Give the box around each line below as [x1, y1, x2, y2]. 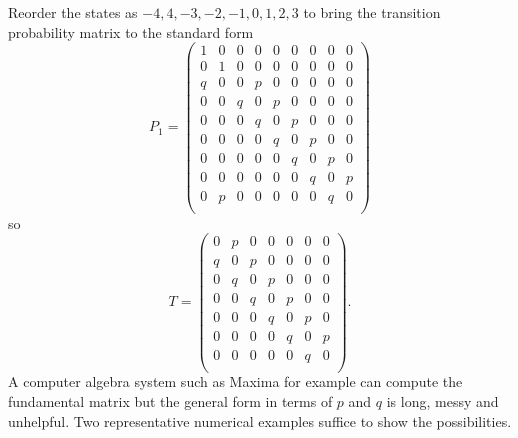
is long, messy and [386, 391, 499, 412]
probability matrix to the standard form [8, 21, 254, 42]
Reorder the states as [8, 2, 138, 22]
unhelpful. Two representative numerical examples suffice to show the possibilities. [8, 410, 512, 431]
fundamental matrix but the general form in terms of [8, 391, 333, 412]
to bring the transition [303, 2, 441, 22]
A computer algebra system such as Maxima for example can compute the [8, 371, 463, 392]
